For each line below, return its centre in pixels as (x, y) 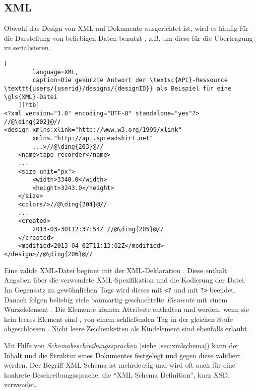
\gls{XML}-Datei (31, 97)
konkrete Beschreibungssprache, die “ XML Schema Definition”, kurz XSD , (117, 374)
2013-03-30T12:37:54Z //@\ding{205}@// (98, 230)
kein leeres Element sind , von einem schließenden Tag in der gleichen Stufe (119, 319)
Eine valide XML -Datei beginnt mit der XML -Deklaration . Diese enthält (116, 270)
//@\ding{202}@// (32, 122)
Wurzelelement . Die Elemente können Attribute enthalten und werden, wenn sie (127, 309)
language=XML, (56, 72)
